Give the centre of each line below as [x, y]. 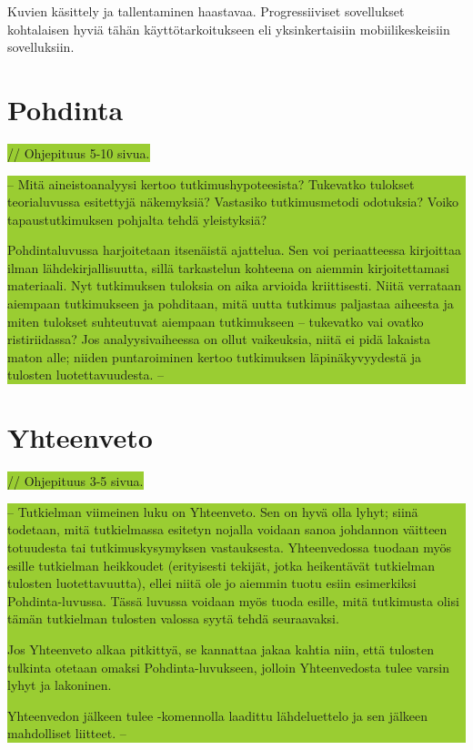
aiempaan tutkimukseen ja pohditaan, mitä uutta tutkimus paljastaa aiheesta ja [231, 304]
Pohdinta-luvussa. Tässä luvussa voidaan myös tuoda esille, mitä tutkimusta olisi [233, 600]
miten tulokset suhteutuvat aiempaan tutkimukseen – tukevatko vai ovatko [216, 321]
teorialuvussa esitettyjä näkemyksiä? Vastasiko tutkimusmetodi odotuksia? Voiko [233, 202]
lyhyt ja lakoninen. [60, 685]
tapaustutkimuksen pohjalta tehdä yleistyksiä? [137, 219]
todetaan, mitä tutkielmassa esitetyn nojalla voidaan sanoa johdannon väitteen [227, 529]
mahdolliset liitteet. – [67, 733]
